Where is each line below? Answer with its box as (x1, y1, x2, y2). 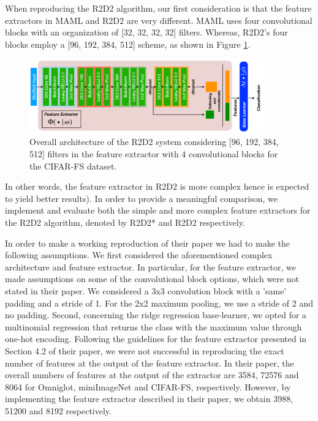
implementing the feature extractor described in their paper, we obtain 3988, (5, 392, 293, 405)
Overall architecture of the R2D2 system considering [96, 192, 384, (29, 135, 279, 148)
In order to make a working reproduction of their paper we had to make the (5, 236, 290, 249)
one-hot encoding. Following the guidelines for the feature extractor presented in (5, 332, 307, 345)
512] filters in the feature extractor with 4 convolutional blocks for (29, 147, 278, 160)
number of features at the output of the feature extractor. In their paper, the (5, 356, 294, 369)
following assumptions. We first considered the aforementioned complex (5, 248, 273, 261)
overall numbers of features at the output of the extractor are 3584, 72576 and (5, 368, 299, 381)
